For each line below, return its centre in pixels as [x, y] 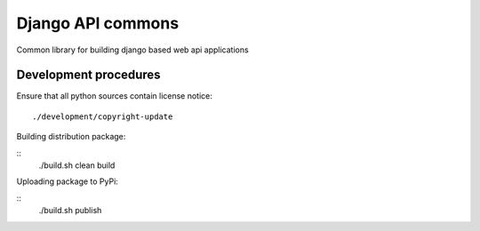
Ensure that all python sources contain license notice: [115, 96]
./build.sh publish [70, 211]
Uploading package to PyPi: [68, 181]
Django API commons [98, 23]
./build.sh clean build [77, 165]
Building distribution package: [71, 137]
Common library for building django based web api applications [132, 50]
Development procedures [88, 75]
